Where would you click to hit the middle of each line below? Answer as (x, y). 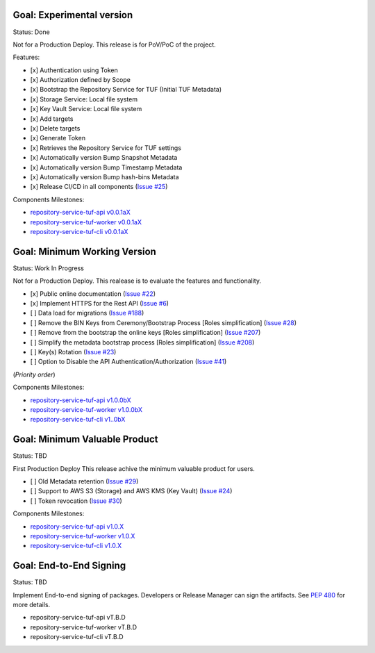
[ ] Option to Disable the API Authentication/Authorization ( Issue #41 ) (128, 362)
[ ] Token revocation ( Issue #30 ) (76, 501)
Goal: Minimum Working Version (84, 251)
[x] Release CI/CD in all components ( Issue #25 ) (99, 187)
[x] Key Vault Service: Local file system (86, 109)
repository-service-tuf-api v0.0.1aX (81, 213)
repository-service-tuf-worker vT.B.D (84, 627)
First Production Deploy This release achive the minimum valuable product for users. (134, 468)
